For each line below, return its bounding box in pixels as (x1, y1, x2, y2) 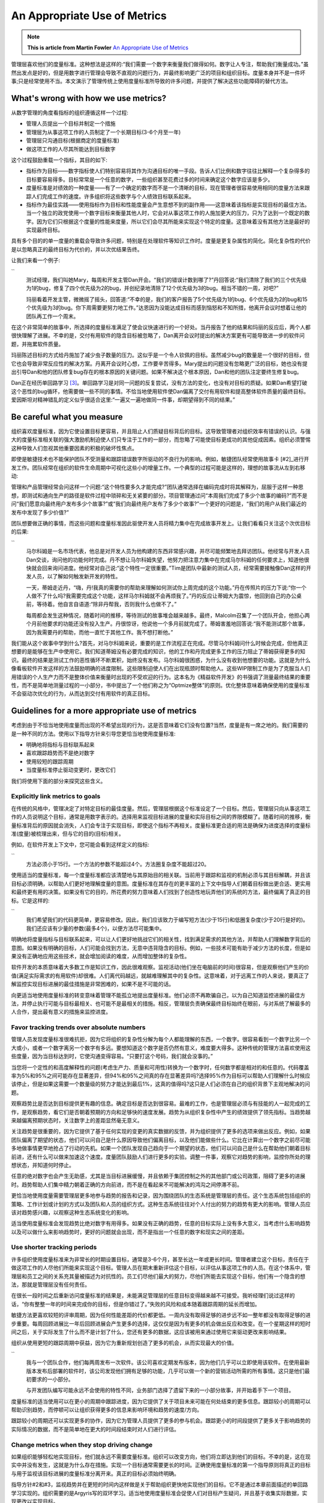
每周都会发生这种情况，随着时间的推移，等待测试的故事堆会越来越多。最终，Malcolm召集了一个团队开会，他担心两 (26, 611, 310, 619)
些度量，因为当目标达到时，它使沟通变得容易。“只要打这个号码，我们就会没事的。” (11, 1053, 213, 1060)
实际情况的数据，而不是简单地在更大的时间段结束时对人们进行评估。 (11, 1425, 179, 1433)
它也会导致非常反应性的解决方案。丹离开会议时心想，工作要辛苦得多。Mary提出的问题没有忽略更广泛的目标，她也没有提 (11, 360, 308, 367)
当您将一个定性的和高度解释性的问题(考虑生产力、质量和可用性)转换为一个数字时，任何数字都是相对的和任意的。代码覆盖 (11, 1064, 310, 1071)
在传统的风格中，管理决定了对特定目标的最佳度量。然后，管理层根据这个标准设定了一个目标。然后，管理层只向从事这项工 (11, 804, 311, 812)
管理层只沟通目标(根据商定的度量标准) (26, 137, 120, 144)
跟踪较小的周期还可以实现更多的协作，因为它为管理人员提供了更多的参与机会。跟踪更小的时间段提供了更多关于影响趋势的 (11, 1417, 311, 1424)
